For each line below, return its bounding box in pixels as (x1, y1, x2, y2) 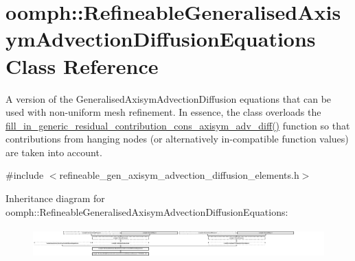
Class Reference (5, 51, 159, 79)
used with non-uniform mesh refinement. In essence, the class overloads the (5, 105, 321, 119)
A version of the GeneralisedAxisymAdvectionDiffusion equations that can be (5, 91, 332, 105)
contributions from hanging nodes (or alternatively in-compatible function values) (5, 132, 349, 146)
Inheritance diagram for (5, 191, 105, 206)
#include (5, 168, 44, 182)
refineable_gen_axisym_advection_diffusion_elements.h (59, 168, 299, 182)
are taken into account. (5, 145, 102, 159)
